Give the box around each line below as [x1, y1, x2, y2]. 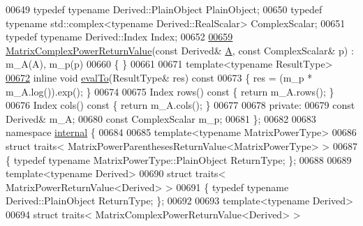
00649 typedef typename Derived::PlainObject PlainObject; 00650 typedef [6, 2, 323, 16]
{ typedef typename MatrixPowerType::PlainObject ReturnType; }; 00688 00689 [6, 152, 352, 167]
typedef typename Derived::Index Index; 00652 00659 [6, 29, 233, 44]
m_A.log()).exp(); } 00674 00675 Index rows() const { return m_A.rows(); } [6, 84, 334, 98]
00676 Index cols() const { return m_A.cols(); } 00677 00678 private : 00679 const [6, 98, 355, 112]
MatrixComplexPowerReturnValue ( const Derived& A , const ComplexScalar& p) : [6, 43, 354, 57]
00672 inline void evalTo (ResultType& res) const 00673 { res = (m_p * [6, 70, 313, 84]
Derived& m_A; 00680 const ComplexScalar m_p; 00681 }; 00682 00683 [6, 111, 316, 126]
